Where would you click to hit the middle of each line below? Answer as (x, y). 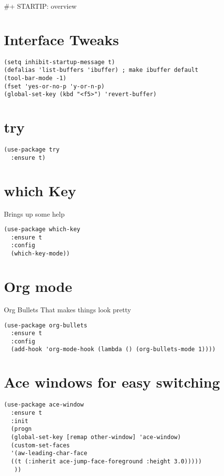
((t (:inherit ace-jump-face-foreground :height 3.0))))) (106, 461)
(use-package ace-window (44, 405)
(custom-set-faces (40, 445)
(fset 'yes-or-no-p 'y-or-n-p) (54, 86)
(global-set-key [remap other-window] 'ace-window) (96, 437)
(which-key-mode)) (40, 254)
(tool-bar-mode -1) (35, 78)
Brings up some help (34, 213)
